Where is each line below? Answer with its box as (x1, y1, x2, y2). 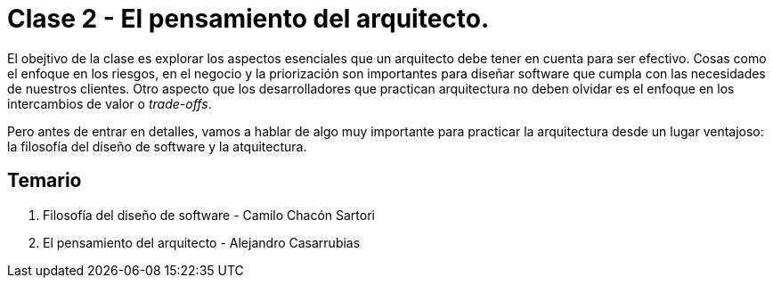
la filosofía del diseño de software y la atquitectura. (7, 138, 307, 154)
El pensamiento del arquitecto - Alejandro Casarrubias (43, 234, 361, 250)
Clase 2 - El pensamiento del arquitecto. (7, 4, 490, 34)
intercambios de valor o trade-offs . (7, 95, 212, 111)
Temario (7, 169, 82, 192)
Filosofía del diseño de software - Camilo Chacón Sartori (43, 207, 375, 223)
